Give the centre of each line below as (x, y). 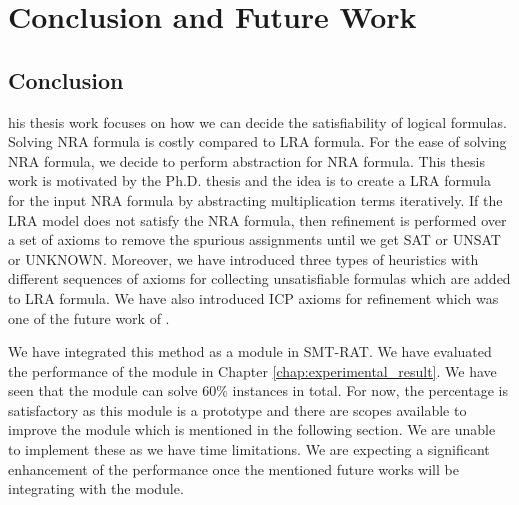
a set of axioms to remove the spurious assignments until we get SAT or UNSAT (254, 239)
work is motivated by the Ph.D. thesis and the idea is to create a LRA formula (250, 180)
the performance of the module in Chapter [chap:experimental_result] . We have (252, 370)
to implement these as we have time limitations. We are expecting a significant (249, 449)
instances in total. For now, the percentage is (370, 390)
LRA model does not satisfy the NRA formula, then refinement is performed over (257, 219)
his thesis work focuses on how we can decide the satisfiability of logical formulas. (257, 121)
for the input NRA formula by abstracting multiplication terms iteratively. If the (255, 199)
